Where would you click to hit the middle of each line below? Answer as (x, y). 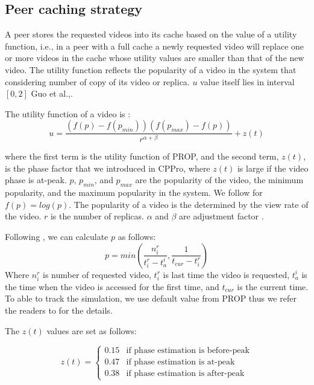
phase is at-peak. (36, 180)
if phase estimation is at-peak (181, 362)
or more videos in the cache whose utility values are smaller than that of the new (155, 58)
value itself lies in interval (247, 81)
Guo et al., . (52, 93)
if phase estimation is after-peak (185, 374)
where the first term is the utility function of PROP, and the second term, (142, 156)
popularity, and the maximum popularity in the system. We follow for (134, 192)
